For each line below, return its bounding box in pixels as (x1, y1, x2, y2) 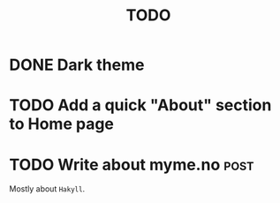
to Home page (9, 114, 115, 134)
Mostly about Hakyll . (9, 184, 86, 194)
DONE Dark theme (9, 55, 145, 75)
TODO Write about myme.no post (9, 154, 254, 175)
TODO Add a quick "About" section (9, 95, 272, 116)
